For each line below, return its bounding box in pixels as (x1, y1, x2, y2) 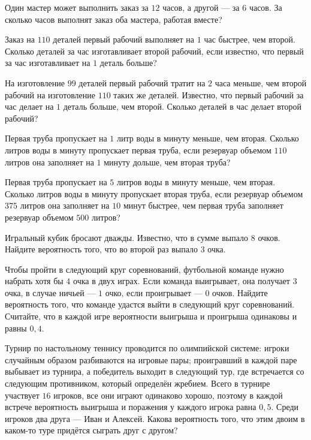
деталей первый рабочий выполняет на (53, 33, 195, 46)
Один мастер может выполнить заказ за (5, 1, 149, 13)
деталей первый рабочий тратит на (78, 76, 206, 89)
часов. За (249, 1, 282, 13)
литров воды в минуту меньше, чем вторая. (117, 176, 276, 188)
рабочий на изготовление (5, 88, 96, 101)
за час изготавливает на (5, 56, 90, 69)
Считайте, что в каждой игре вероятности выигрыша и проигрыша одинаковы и (5, 310, 297, 323)
